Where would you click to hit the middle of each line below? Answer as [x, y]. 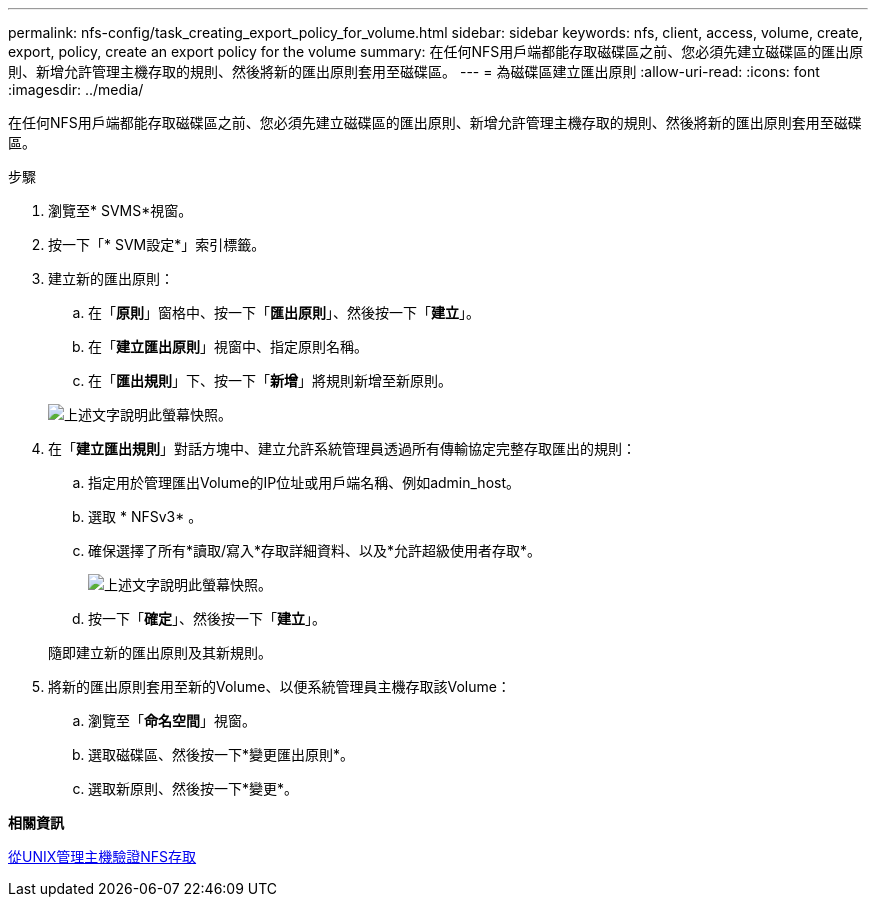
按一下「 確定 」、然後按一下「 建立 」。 [207, 618]
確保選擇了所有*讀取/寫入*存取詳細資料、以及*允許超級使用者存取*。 [315, 550]
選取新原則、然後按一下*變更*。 [193, 788]
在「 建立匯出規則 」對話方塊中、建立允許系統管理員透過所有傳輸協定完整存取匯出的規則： [342, 448]
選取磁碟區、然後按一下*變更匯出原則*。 [221, 754]
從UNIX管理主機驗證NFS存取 [102, 856]
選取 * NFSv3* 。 [145, 516]
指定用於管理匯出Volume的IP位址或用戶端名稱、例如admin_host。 [304, 482]
